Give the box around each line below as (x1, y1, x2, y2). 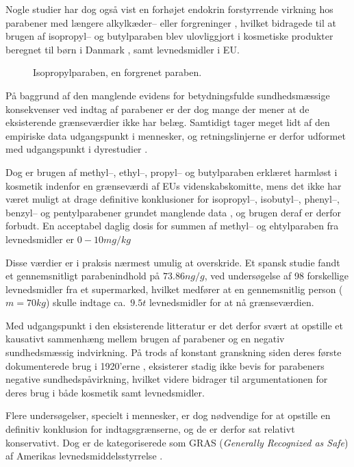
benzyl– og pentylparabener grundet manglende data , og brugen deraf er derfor (5, 205, 341, 219)
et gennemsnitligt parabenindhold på (5, 268, 160, 283)
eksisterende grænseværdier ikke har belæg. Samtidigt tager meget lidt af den (5, 115, 330, 129)
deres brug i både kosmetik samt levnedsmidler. (5, 385, 205, 399)
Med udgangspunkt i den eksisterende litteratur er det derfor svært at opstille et (5, 318, 344, 332)
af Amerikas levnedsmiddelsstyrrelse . (5, 449, 163, 463)
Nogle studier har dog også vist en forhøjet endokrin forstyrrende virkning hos (5, 2, 333, 16)
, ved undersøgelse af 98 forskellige (204, 268, 349, 283)
